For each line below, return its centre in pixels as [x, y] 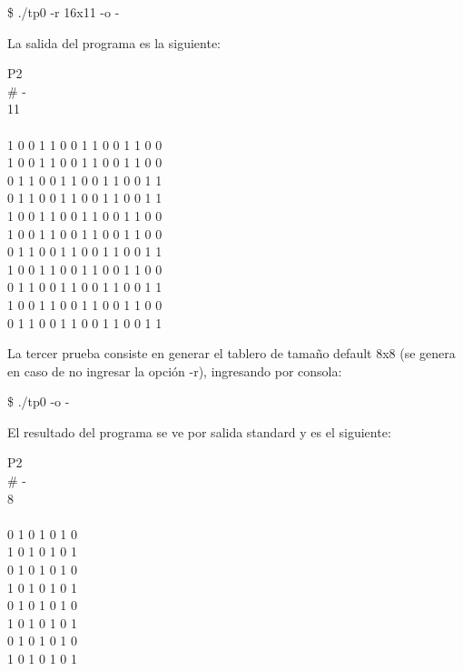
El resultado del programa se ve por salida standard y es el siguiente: [199, 431]
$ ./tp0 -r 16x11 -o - [64, 12]
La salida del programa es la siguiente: [114, 42]
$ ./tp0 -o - [39, 401]
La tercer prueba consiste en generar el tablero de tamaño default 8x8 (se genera [231, 353]
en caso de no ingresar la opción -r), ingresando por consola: [175, 371]
